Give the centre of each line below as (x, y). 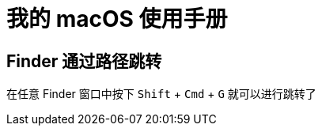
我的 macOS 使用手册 (117, 19)
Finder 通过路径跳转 (84, 61)
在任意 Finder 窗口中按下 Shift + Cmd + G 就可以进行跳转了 (161, 94)
